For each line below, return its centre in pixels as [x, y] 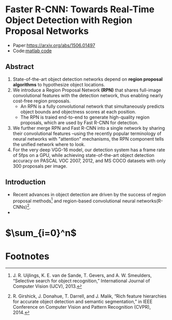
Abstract [20, 67]
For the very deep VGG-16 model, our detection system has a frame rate [89, 150]
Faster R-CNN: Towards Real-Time [80, 9]
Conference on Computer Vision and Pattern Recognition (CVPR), [82, 307]
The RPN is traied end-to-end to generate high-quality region [85, 117]
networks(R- [150, 201]
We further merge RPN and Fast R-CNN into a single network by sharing [89, 128]
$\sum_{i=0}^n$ [41, 233]
